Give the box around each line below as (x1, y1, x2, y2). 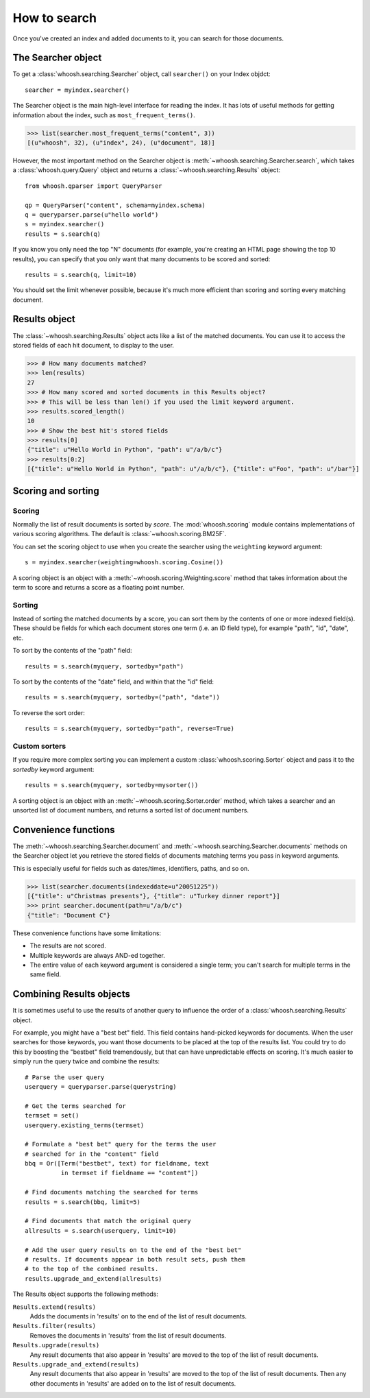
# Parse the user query (25, 1073, 105, 1081)
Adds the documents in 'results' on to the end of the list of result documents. (29, 1312, 247, 1320)
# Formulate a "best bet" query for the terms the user (25, 1140, 217, 1148)
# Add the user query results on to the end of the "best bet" (25, 1246, 242, 1254)
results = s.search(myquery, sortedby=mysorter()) (25, 782, 199, 789)
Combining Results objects (12, 988, 130, 1000)
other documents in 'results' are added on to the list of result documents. (29, 1379, 236, 1388)
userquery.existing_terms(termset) (25, 1121, 145, 1129)
